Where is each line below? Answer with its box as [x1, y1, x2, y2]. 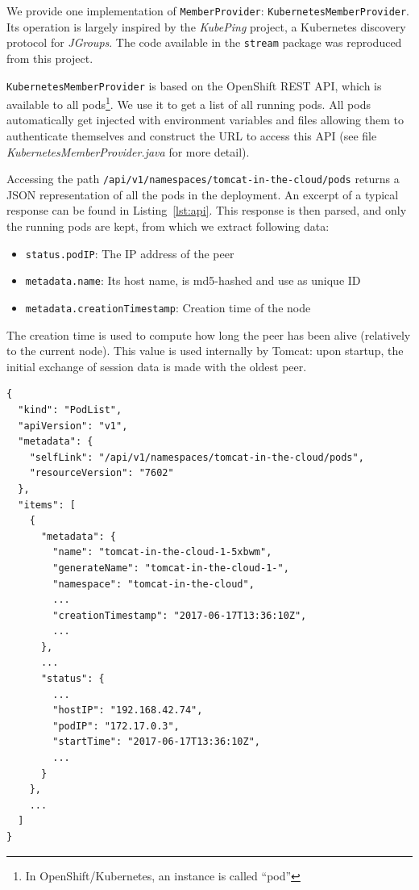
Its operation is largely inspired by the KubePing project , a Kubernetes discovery [6, 18, 406, 35]
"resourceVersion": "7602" [29, 467, 174, 479]
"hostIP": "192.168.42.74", [52, 704, 203, 717]
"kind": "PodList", [18, 403, 122, 416]
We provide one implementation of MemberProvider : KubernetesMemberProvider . [6, 2, 410, 19]
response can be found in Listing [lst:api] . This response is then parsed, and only [6, 202, 407, 219]
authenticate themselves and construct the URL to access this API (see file [6, 127, 377, 144]
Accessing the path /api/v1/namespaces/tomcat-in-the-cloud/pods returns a [6, 170, 400, 187]
